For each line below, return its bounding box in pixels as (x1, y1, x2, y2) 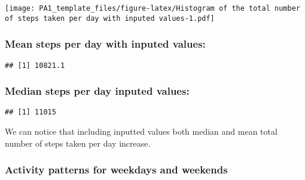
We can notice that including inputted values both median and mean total (5, 125, 277, 138)
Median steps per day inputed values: (5, 83, 190, 98)
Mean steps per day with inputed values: (5, 36, 206, 51)
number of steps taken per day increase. (5, 136, 151, 149)
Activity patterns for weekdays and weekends (5, 162, 228, 177)
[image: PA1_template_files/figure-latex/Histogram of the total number (5, 4, 300, 13)
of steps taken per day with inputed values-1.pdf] (5, 14, 215, 23)
